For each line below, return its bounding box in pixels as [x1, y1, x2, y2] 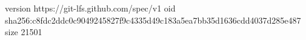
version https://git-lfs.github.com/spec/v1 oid [5, 2, 176, 14]
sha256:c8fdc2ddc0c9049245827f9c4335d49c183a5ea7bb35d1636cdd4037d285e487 [5, 13, 301, 26]
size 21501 [5, 25, 42, 38]
